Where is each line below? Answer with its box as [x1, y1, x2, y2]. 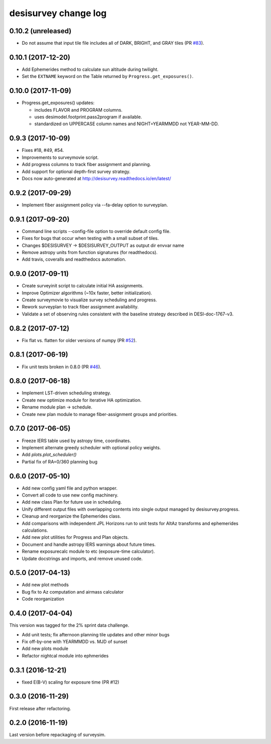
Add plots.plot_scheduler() [22, 452, 77, 458]
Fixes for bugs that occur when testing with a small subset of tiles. [22, 235, 159, 241]
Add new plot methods [22, 582, 69, 588]
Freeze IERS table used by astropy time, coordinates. [22, 438, 131, 444]
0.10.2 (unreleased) [9, 27, 72, 35]
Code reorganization [22, 596, 65, 602]
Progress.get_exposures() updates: [22, 100, 95, 106]
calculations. [22, 527, 48, 533]
